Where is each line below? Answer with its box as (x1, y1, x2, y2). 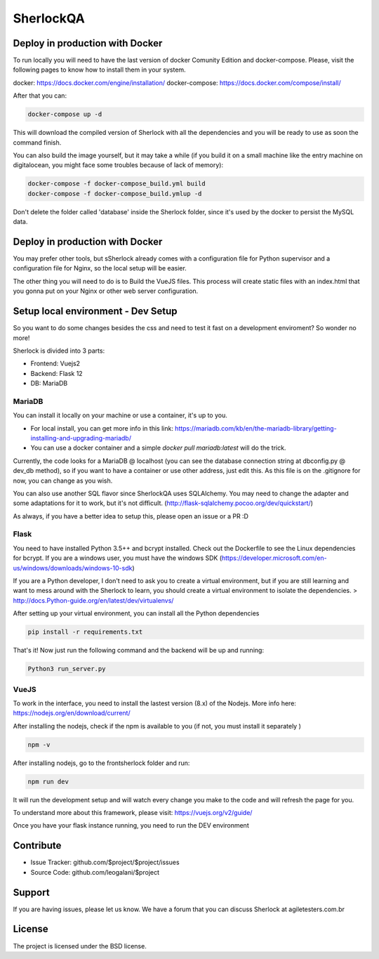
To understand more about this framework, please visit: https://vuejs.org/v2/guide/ (13, 809, 253, 816)
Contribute (13, 840, 62, 852)
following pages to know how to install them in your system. (13, 65, 186, 74)
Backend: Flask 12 (30, 369, 84, 377)
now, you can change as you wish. (13, 476, 113, 485)
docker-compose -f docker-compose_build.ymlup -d (27, 190, 202, 197)
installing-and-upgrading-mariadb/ (30, 433, 131, 442)
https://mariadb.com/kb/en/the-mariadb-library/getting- (174, 424, 337, 432)
